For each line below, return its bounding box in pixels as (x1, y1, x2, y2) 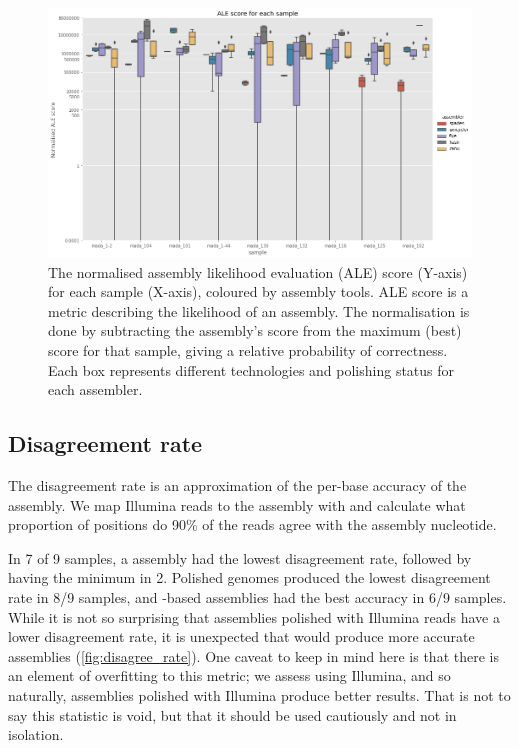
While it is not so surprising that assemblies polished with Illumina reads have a (8, 606, 500, 627)
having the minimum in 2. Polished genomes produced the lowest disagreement (8, 567, 491, 588)
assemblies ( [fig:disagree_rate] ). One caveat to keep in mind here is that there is (8, 645, 499, 666)
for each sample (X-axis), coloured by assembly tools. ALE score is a (48, 281, 469, 302)
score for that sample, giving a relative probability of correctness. (48, 340, 448, 361)
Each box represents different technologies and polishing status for (48, 359, 455, 380)
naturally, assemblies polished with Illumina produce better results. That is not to (8, 684, 511, 705)
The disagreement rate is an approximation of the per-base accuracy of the (8, 475, 467, 496)
